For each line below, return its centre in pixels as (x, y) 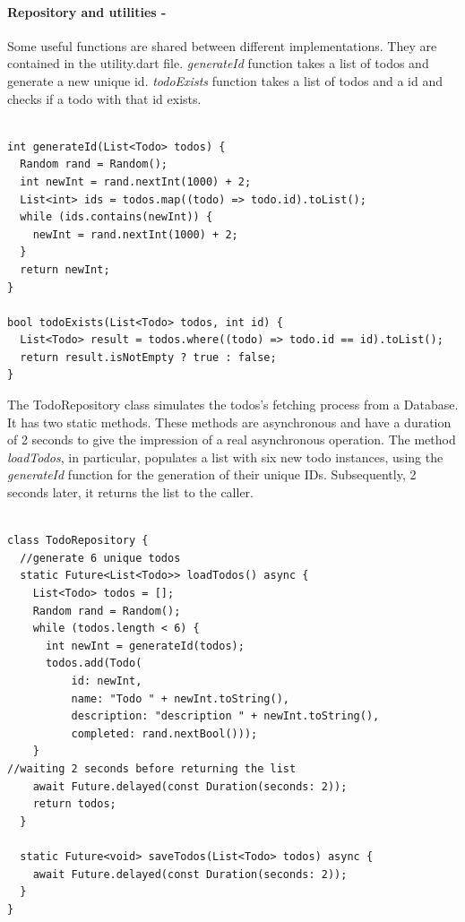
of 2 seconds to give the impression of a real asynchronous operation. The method (232, 439)
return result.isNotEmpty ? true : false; (148, 357)
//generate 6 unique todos (100, 558)
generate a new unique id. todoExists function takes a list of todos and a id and (225, 80)
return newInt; (65, 269)
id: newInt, (107, 681)
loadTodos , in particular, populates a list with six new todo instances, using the (225, 457)
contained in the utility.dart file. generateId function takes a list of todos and (218, 63)
